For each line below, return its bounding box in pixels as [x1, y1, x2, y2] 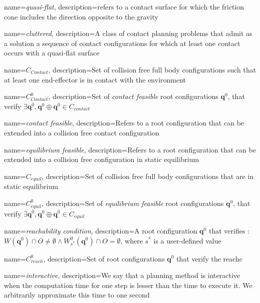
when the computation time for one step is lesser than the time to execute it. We [4, 279, 252, 290]
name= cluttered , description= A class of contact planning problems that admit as [4, 28, 252, 38]
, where [120, 235, 143, 245]
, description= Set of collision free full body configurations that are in [42, 170, 254, 181]
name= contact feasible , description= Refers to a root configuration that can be [4, 117, 244, 128]
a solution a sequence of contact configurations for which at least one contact [4, 37, 240, 48]
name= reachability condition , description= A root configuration [4, 225, 197, 235]
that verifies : [208, 225, 249, 235]
